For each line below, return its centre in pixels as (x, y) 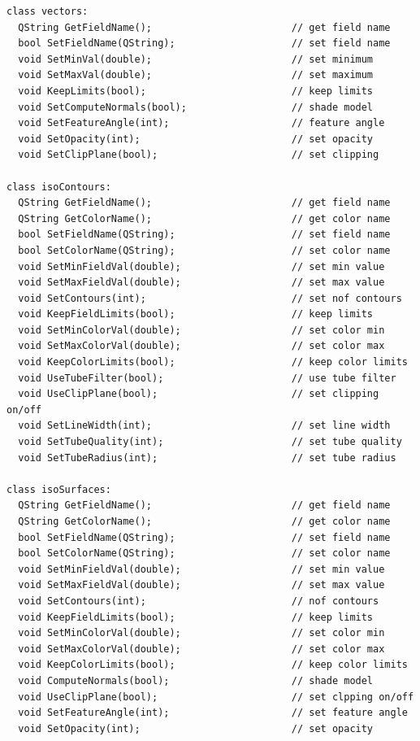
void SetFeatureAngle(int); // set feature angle (213, 713)
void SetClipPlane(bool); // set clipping (199, 155)
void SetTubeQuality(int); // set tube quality (210, 442)
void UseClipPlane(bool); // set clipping (199, 394)
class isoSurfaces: (59, 489)
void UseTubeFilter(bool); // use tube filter (207, 378)
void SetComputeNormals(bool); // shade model (196, 107)
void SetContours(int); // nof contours (199, 601)
